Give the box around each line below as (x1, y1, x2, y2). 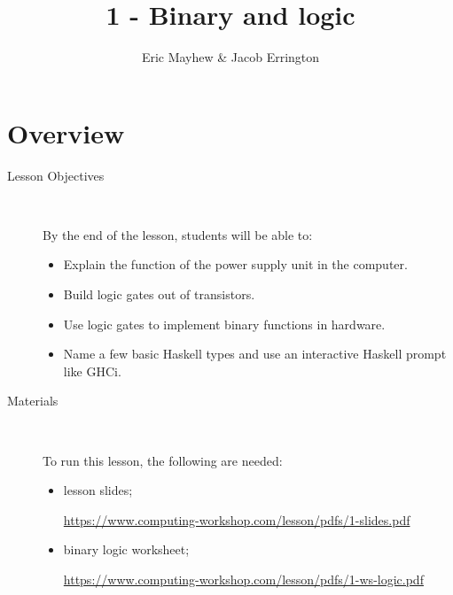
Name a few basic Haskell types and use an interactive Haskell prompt (63, 344, 447, 363)
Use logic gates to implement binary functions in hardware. (63, 314, 386, 333)
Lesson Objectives (7, 166, 105, 184)
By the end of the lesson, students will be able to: (43, 225, 313, 243)
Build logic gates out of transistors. (63, 285, 255, 304)
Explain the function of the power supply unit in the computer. (63, 255, 408, 274)
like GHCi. (63, 361, 121, 380)
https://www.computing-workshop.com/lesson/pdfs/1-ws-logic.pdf (63, 569, 424, 588)
